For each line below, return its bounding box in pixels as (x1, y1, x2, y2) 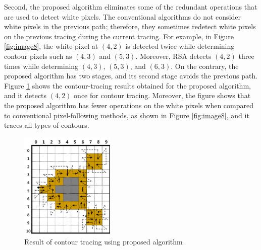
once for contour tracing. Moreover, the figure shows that (74, 90, 251, 101)
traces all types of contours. (4, 120, 89, 130)
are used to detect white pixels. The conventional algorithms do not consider (4, 11, 241, 22)
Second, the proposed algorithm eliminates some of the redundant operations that (4, 2, 257, 12)
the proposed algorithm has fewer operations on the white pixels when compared (4, 100, 254, 110)
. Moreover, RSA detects (135, 50, 212, 61)
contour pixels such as (4, 50, 72, 61)
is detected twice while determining (125, 41, 235, 51)
